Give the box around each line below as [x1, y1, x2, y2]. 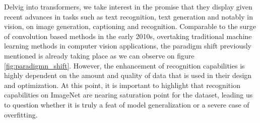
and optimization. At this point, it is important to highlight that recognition [4, 79, 240, 90]
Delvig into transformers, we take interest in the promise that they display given [4, 1, 252, 11]
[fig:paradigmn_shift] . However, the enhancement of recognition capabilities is [4, 60, 245, 70]
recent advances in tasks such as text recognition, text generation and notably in [4, 11, 253, 21]
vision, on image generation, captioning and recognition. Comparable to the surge [4, 21, 256, 31]
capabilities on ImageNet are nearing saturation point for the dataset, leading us [4, 89, 253, 100]
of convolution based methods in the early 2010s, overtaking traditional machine [4, 30, 252, 41]
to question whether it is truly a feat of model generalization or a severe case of [4, 99, 249, 109]
